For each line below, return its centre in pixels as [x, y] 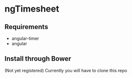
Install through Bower [38, 59]
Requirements [26, 27]
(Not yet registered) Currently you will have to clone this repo [66, 70]
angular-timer [25, 38]
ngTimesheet [32, 9]
